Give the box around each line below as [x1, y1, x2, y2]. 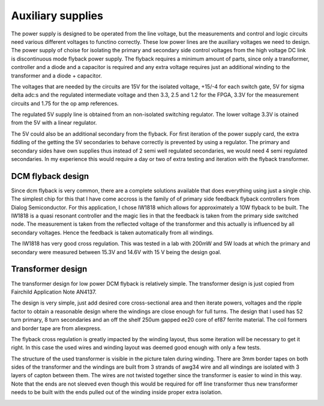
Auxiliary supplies [11, 9, 103, 22]
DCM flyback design [11, 171, 89, 181]
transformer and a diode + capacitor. [11, 72, 102, 79]
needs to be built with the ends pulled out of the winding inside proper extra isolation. [11, 389, 223, 396]
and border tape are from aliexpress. [11, 324, 102, 332]
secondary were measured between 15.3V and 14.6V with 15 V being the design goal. [11, 248, 221, 255]
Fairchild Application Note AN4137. [11, 288, 97, 295]
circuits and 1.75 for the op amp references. [11, 100, 119, 107]
